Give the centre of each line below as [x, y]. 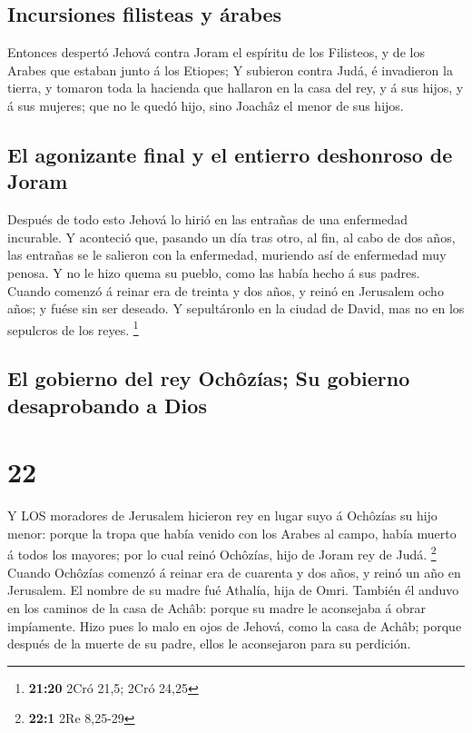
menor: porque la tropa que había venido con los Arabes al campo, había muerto [232, 533]
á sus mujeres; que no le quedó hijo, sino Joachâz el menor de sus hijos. [206, 105]
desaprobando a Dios [107, 405]
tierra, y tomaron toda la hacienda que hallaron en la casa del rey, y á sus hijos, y [236, 88]
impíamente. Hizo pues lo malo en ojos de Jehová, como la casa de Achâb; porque [235, 625]
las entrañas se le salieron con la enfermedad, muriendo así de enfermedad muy [227, 255]
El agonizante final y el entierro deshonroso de [230, 154]
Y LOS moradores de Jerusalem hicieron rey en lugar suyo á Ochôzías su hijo [222, 515]
